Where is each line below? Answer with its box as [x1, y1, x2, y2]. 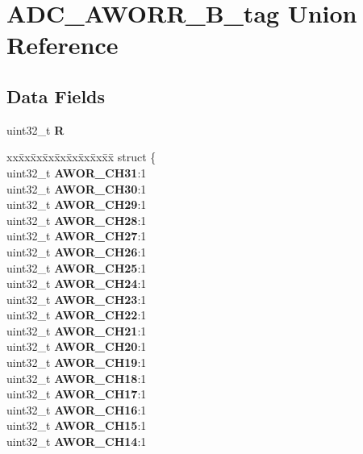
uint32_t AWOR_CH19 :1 [6, 354, 147, 371]
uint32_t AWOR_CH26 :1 [6, 243, 147, 260]
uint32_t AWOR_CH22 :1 [6, 306, 147, 323]
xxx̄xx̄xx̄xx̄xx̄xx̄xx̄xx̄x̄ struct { [6, 148, 156, 165]
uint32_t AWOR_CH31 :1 [6, 164, 147, 181]
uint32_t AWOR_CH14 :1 [6, 433, 147, 450]
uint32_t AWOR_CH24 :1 [6, 275, 147, 292]
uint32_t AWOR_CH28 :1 [6, 211, 147, 228]
